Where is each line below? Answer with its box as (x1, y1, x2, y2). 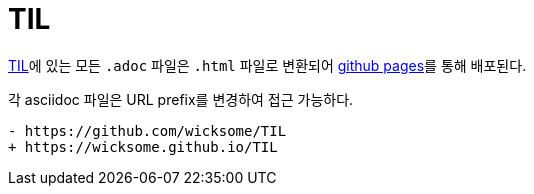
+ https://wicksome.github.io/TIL (8, 138, 278, 155)
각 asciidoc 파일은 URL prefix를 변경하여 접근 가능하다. (8, 90, 354, 108)
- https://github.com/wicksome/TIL (8, 122, 287, 139)
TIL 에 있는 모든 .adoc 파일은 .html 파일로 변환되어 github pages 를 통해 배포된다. (8, 56, 527, 74)
